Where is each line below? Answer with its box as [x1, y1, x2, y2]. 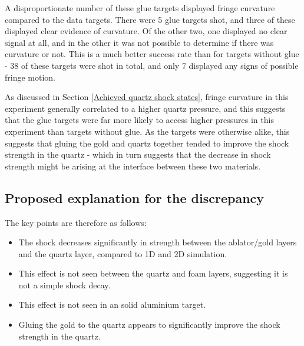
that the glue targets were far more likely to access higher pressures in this [5, 114, 274, 126]
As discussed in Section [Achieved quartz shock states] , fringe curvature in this [5, 91, 289, 103]
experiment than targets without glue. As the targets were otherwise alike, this [5, 125, 290, 137]
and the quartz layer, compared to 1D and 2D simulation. [18, 247, 227, 259]
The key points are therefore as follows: [5, 216, 147, 228]
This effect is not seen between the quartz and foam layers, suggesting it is [18, 267, 288, 280]
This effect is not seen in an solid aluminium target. [18, 298, 206, 311]
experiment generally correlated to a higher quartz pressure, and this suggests [5, 102, 286, 114]
